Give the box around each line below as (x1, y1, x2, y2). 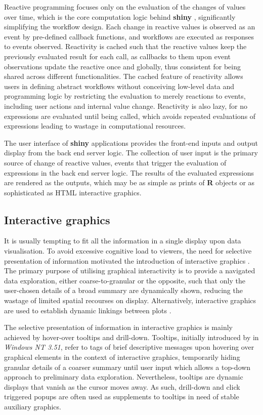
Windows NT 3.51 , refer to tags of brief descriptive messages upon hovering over (4, 342, 254, 352)
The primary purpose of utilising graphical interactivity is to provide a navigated (4, 265, 255, 276)
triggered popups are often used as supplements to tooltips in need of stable (4, 391, 239, 402)
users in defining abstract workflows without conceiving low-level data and (4, 80, 235, 91)
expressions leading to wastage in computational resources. (4, 120, 186, 131)
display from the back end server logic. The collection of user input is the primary (4, 147, 258, 158)
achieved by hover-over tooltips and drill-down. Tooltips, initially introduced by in (4, 331, 259, 342)
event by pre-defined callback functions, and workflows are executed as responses (4, 31, 254, 41)
